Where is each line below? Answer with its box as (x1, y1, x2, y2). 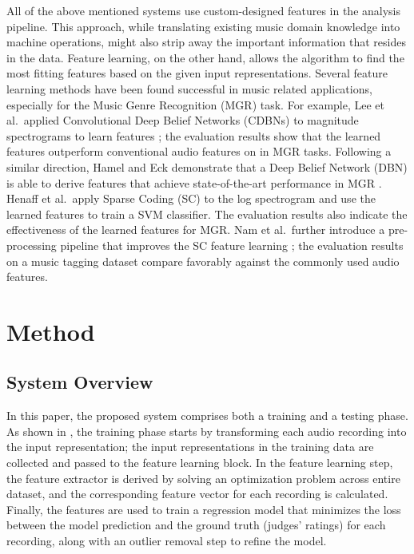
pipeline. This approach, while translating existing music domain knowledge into (6, 18, 400, 34)
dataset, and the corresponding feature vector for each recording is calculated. (6, 485, 388, 502)
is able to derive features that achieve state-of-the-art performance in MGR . (6, 174, 382, 191)
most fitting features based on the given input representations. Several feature (6, 65, 388, 81)
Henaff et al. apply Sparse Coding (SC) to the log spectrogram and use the (6, 190, 376, 207)
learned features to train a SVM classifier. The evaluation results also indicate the (6, 205, 408, 222)
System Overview (6, 370, 153, 394)
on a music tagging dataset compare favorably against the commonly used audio (6, 252, 400, 269)
